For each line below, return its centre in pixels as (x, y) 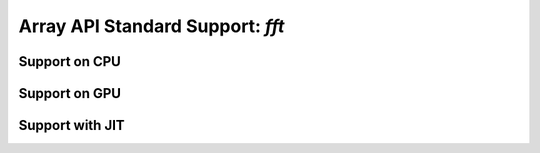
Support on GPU (70, 93)
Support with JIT (71, 125)
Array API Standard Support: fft (151, 26)
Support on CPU (70, 61)
